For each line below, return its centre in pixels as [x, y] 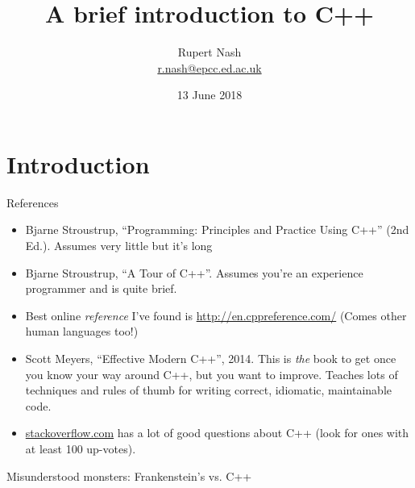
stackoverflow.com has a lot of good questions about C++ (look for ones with [217, 433]
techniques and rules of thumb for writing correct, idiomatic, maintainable [209, 390]
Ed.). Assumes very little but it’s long [119, 246]
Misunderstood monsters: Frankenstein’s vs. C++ [129, 475]
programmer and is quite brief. [101, 288]
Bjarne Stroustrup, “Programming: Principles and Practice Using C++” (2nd [217, 229]
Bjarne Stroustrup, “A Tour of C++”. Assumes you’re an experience [194, 272]
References [33, 202]
